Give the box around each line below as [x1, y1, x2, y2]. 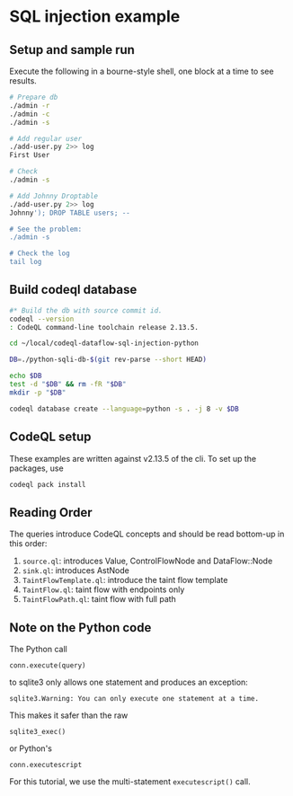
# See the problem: [9, 225, 83, 234]
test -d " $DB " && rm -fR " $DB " [9, 380, 127, 389]
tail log [9, 258, 42, 267]
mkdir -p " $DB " [9, 388, 67, 397]
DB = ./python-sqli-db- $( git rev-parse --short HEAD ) [9, 355, 207, 365]
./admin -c [9, 110, 50, 119]
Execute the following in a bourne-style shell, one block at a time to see [9, 66, 274, 76]
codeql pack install [9, 480, 87, 489]
